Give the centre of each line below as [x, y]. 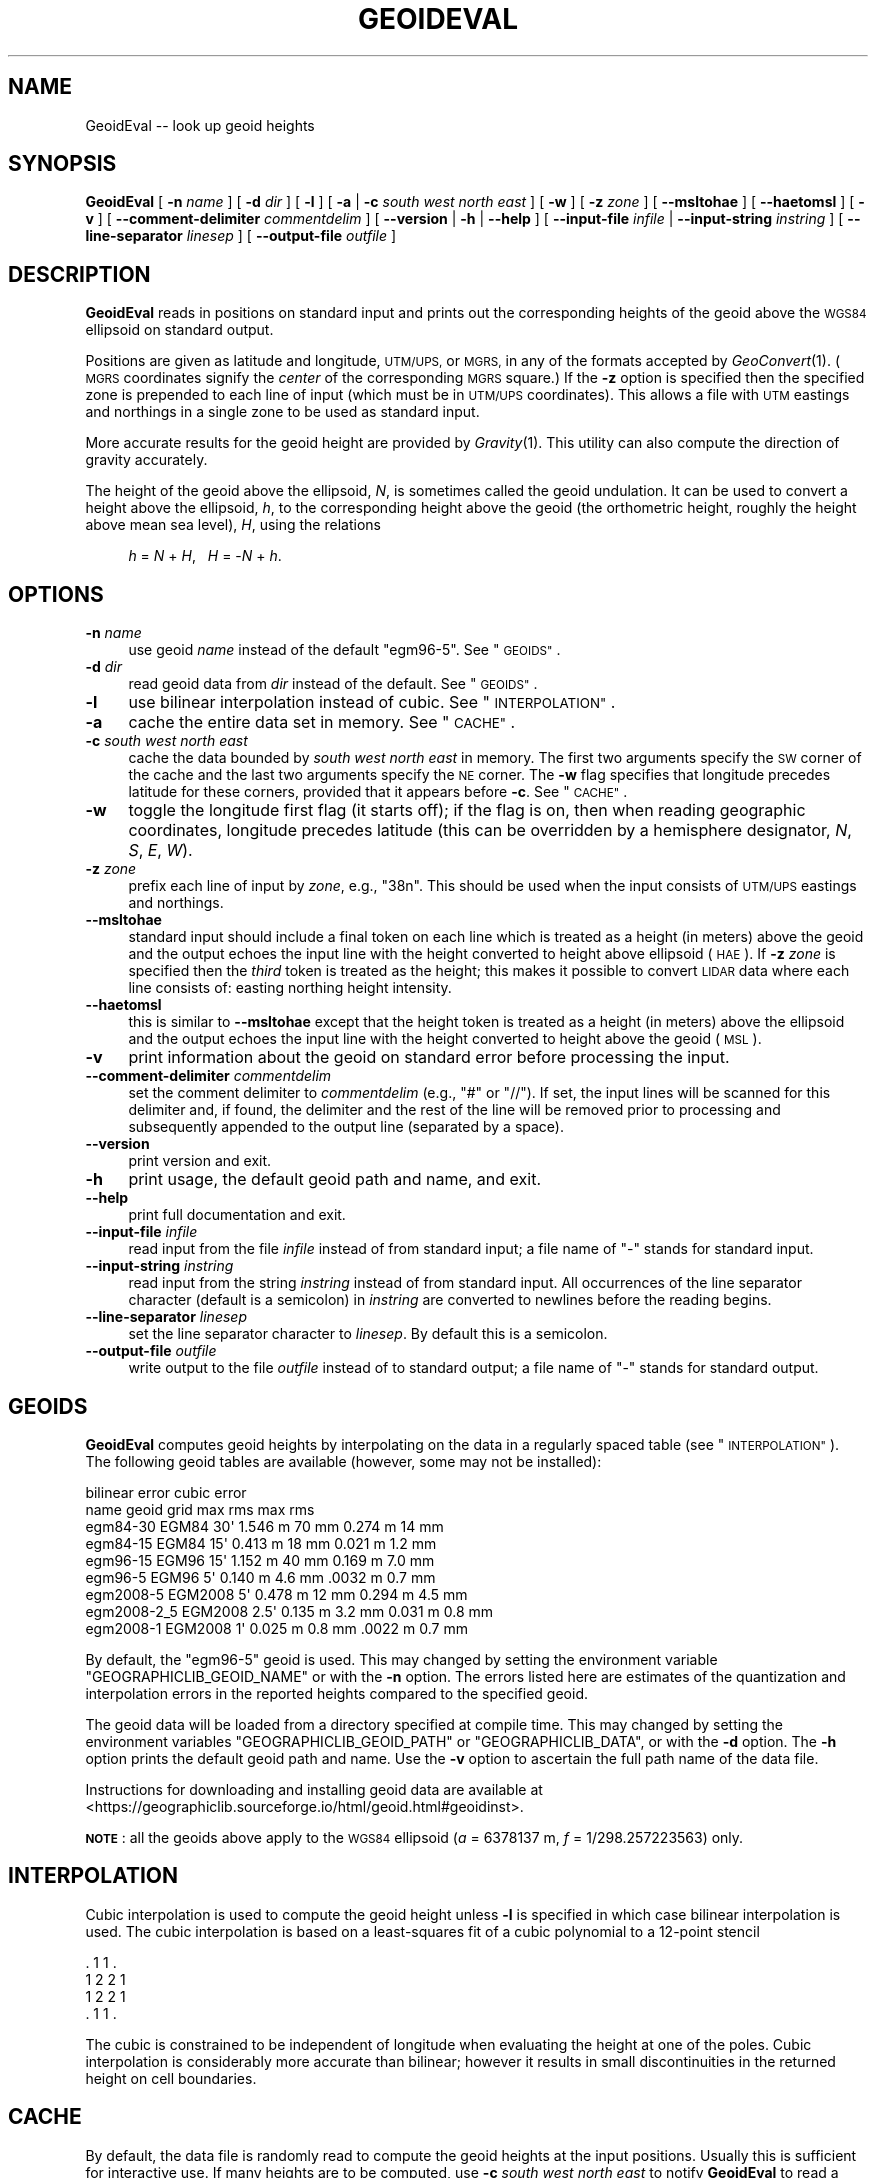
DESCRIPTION [79, 274]
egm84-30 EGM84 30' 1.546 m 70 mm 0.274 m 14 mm [264, 1526]
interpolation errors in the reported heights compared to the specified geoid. [336, 1693]
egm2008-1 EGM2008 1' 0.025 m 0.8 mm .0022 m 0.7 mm [276, 1628]
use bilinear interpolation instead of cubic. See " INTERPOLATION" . [372, 702]
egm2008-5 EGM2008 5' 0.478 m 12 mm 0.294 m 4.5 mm [276, 1594]
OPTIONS [56, 594]
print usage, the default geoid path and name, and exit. [334, 1179]
